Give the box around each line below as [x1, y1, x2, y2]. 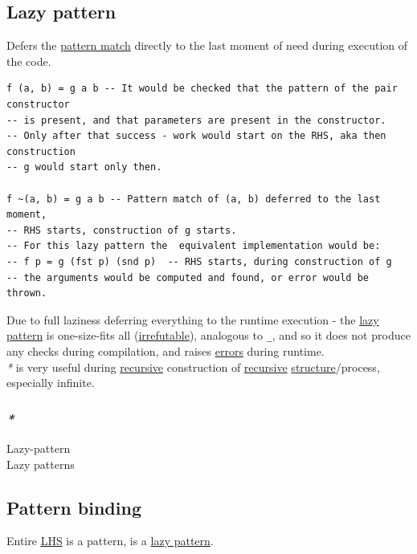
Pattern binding [6, 495, 141, 519]
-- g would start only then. [6, 161, 162, 173]
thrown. [6, 287, 47, 299]
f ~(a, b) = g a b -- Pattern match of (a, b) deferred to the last [6, 193, 381, 205]
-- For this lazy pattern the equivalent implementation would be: [6, 240, 381, 252]
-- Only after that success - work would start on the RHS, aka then [6, 130, 386, 142]
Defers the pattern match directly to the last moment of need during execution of [6, 37, 408, 54]
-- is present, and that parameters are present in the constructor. [6, 114, 386, 126]
